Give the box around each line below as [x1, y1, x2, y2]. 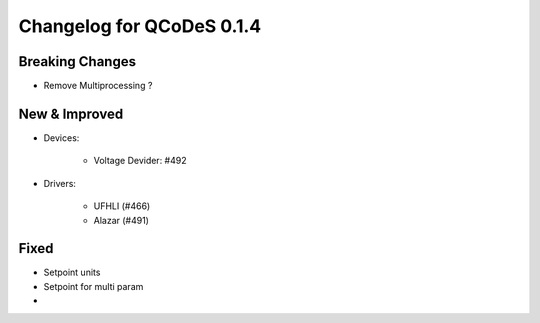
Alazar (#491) [93, 214, 150, 226]
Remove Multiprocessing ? [43, 80, 153, 92]
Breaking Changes [18, 53, 137, 70]
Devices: [43, 131, 80, 144]
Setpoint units [43, 266, 101, 279]
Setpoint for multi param [43, 280, 144, 292]
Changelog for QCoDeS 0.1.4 [18, 15, 262, 37]
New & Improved [18, 105, 124, 122]
